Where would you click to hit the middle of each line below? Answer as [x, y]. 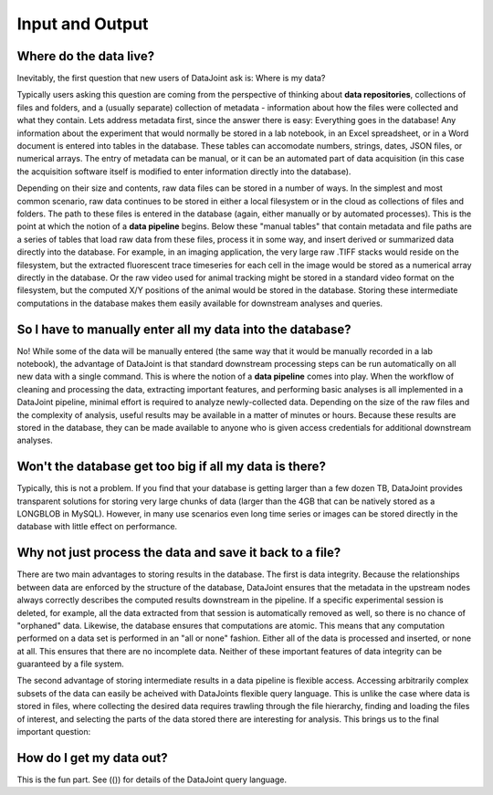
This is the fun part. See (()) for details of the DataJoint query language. [152, 779]
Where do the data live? [86, 56]
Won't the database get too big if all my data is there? [171, 467]
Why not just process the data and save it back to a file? [179, 553]
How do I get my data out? [92, 758]
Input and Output [83, 24]
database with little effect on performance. [97, 527]
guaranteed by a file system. [70, 664]
